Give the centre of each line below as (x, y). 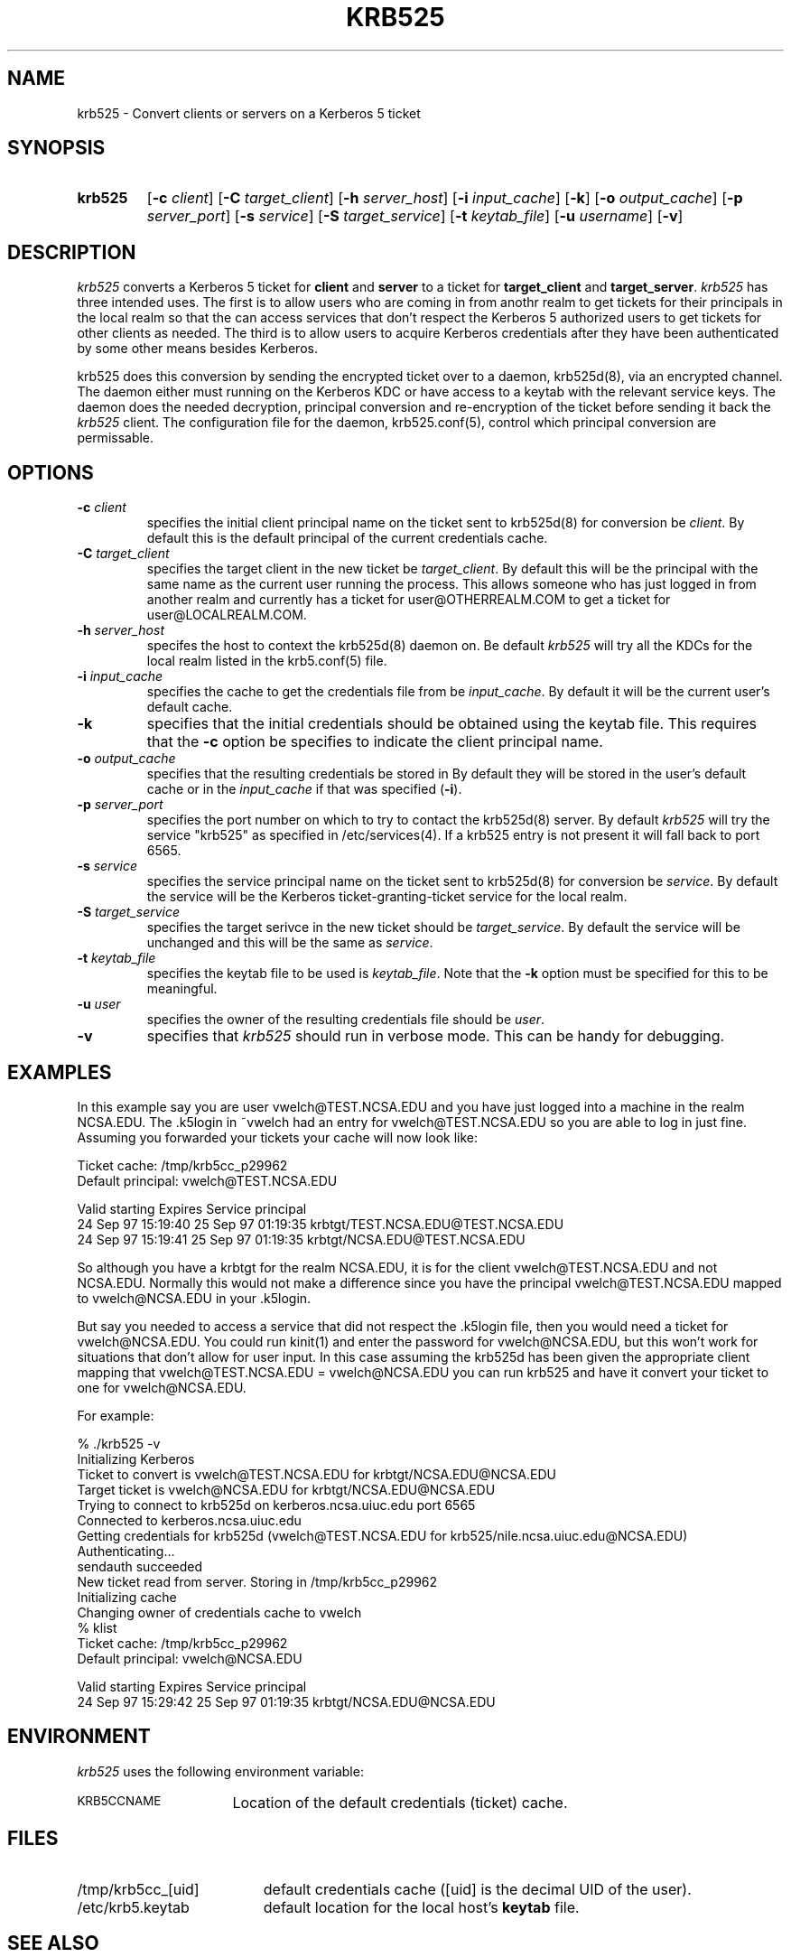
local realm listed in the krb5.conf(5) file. (267, 661)
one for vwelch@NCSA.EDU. (162, 1387)
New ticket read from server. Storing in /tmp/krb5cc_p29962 (257, 1581)
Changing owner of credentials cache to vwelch (219, 1612)
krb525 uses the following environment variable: (220, 1771)
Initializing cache (127, 1597)
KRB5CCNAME (119, 1800)
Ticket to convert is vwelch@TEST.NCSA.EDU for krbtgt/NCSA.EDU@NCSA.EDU (316, 1474)
